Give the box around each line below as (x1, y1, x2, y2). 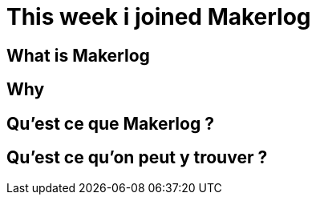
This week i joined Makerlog (6, 3, 311, 30)
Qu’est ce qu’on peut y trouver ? (6, 147, 268, 168)
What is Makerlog (6, 45, 150, 66)
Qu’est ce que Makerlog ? (6, 113, 214, 134)
